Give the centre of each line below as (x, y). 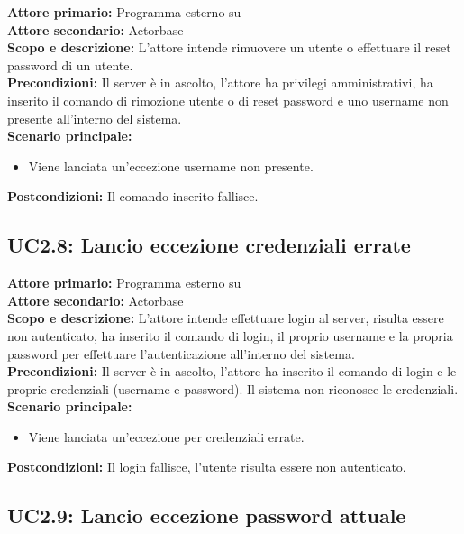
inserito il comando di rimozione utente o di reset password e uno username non (228, 100)
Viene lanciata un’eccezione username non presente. (171, 166)
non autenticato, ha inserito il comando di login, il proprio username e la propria (230, 335)
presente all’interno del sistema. (95, 118)
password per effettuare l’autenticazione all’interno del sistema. (181, 353)
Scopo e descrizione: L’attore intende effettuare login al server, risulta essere (226, 318)
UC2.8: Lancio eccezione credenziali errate (209, 245)
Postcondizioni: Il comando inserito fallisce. (133, 196)
